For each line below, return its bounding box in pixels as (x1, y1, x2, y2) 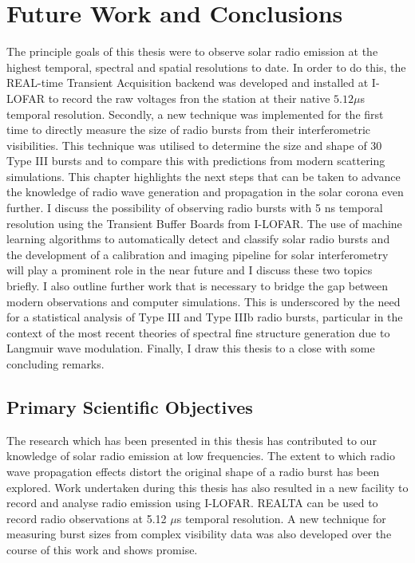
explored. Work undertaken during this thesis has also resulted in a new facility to (6, 478, 409, 495)
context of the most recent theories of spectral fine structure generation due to (6, 324, 390, 341)
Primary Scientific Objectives (6, 394, 253, 419)
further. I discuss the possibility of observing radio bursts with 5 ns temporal (6, 199, 383, 216)
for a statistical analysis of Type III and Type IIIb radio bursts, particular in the (6, 309, 403, 325)
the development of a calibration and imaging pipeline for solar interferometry (6, 246, 389, 262)
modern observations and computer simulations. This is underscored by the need (6, 293, 401, 309)
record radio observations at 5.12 (6, 510, 167, 526)
